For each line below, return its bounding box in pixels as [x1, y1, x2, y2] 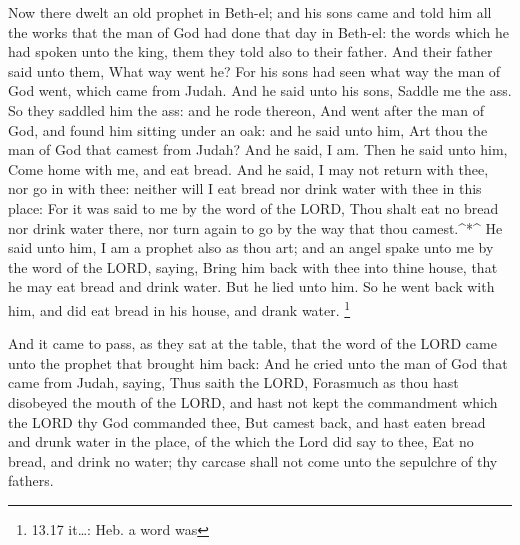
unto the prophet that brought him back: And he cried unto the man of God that [8, 352, 508, 373]
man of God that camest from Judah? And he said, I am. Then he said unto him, [8, 139, 508, 160]
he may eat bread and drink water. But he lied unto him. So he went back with [8, 276, 495, 297]
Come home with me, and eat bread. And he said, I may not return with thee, [8, 158, 489, 179]
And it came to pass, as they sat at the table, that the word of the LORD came [8, 333, 497, 354]
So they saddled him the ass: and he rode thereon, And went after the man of [8, 99, 484, 120]
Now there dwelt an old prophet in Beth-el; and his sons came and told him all [8, 2, 492, 22]
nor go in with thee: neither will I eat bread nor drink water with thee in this [8, 178, 482, 199]
